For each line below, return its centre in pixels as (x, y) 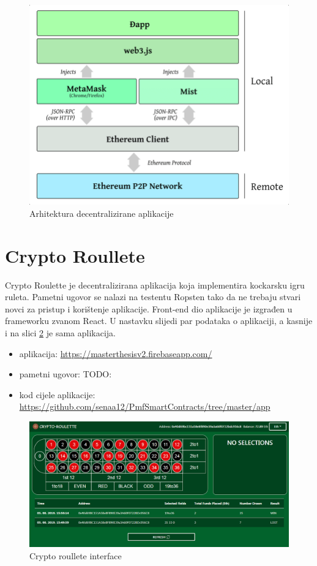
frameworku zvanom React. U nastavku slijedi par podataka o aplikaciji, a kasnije (159, 321)
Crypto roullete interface (76, 555)
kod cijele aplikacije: (57, 394)
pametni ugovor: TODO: (65, 374)
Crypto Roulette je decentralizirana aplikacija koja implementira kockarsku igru (155, 285)
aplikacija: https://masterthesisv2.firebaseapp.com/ (116, 353)
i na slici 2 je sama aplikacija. (60, 332)
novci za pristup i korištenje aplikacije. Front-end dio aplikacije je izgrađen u (149, 308)
